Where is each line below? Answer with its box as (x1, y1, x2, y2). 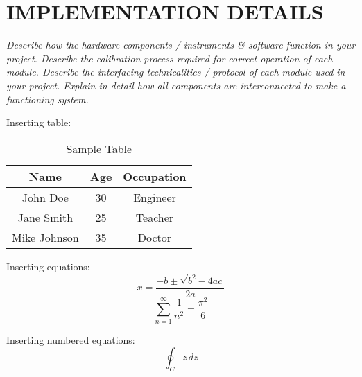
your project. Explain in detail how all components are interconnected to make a (6, 78, 346, 92)
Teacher (135, 209, 174, 225)
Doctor (137, 229, 172, 245)
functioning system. (6, 91, 89, 106)
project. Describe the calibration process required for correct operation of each (6, 51, 333, 65)
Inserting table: (6, 115, 71, 130)
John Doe (21, 188, 69, 205)
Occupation (123, 168, 187, 184)
